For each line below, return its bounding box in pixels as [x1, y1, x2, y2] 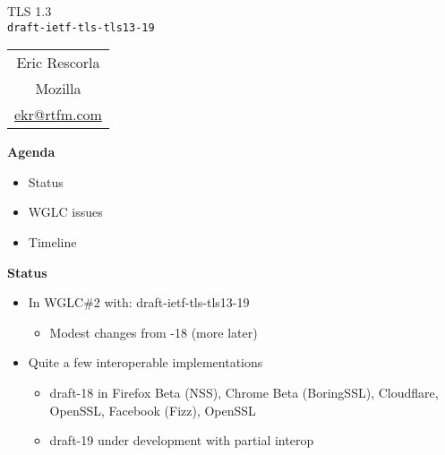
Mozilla [35, 78, 81, 99]
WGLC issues [28, 202, 103, 221]
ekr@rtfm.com [14, 104, 102, 125]
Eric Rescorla [16, 52, 100, 73]
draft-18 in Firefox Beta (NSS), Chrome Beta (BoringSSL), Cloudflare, [49, 383, 439, 401]
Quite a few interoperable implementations [28, 353, 263, 372]
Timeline [28, 233, 77, 252]
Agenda [7, 142, 56, 161]
